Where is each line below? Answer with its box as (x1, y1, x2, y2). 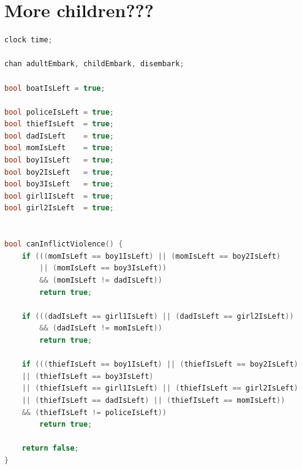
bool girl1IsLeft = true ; (4, 191, 115, 200)
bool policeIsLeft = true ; (4, 107, 115, 116)
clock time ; (4, 36, 53, 45)
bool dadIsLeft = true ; (4, 131, 115, 140)
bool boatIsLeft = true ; (4, 83, 105, 93)
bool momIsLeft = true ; (4, 143, 115, 153)
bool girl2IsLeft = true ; (4, 204, 115, 213)
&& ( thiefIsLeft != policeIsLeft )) (21, 408, 167, 417)
